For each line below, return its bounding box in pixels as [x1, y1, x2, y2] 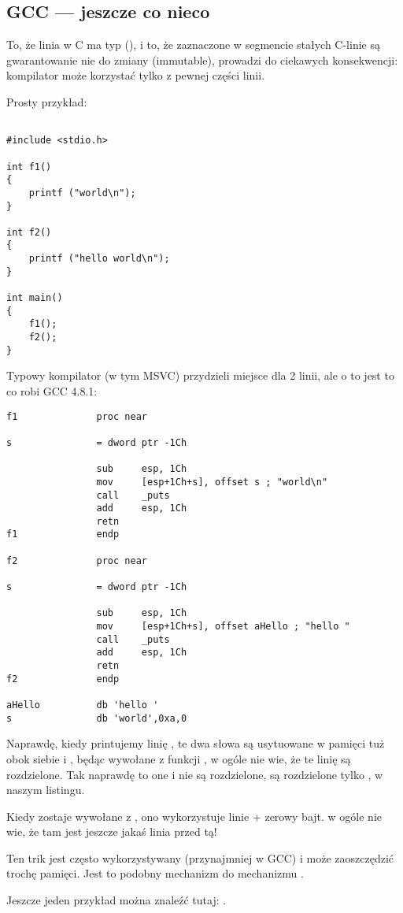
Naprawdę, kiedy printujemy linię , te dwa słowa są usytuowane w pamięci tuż [6, 735, 385, 752]
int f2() [6, 226, 52, 238]
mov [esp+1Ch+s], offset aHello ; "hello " [96, 621, 350, 633]
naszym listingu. [6, 781, 85, 798]
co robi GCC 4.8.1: [6, 382, 98, 399]
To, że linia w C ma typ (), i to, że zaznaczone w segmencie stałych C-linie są [6, 36, 380, 53]
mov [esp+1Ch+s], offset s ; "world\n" [96, 476, 328, 488]
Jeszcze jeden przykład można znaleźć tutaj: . [6, 892, 227, 908]
